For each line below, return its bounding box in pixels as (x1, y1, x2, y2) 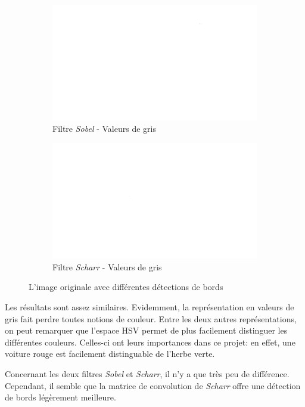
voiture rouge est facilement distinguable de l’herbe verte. (5, 347, 215, 360)
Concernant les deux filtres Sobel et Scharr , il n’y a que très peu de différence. (5, 367, 290, 380)
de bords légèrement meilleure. (5, 391, 116, 403)
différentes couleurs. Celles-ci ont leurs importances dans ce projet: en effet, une (5, 335, 295, 348)
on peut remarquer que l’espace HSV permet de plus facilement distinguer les (5, 324, 288, 337)
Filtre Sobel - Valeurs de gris (52, 122, 156, 135)
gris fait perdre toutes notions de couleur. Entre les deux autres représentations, (5, 312, 297, 325)
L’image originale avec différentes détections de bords (29, 280, 223, 293)
